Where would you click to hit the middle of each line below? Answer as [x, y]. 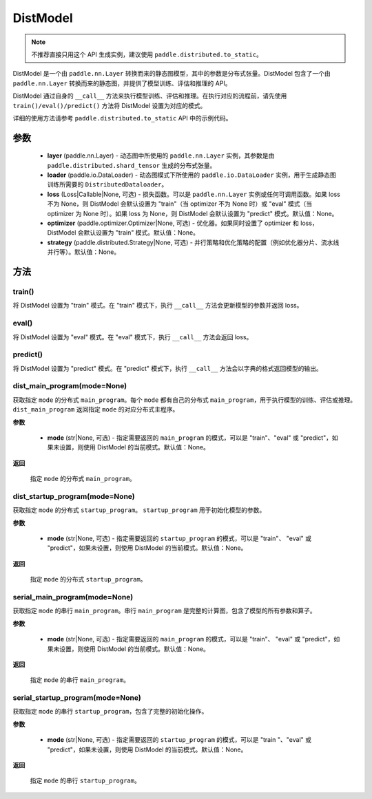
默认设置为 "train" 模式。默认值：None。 [142, 233]
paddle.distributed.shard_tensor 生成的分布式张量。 [132, 165]
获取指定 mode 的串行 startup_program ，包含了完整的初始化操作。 [110, 712]
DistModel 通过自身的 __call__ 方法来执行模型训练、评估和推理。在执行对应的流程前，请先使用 [150, 96]
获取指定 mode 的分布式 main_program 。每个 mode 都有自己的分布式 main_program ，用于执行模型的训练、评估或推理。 [185, 400]
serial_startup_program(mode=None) [77, 698]
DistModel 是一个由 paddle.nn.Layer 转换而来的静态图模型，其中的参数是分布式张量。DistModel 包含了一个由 [172, 74]
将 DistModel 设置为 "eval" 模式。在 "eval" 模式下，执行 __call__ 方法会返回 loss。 [133, 337]
